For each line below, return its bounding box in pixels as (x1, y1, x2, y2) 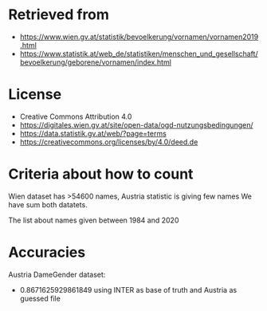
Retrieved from (8, 6, 110, 24)
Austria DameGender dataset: (8, 270, 106, 279)
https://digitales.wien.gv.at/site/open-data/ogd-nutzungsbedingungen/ (19, 120, 253, 129)
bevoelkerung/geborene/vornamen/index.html (19, 57, 171, 67)
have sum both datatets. (8, 199, 88, 209)
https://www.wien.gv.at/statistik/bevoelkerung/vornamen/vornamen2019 (19, 32, 259, 41)
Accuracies (8, 243, 86, 261)
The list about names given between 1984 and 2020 (8, 215, 179, 225)
